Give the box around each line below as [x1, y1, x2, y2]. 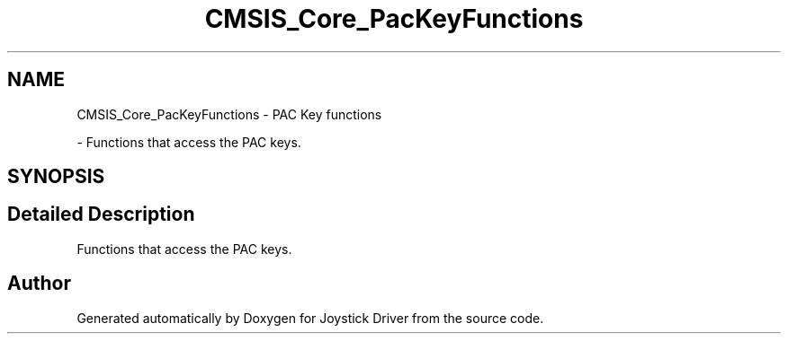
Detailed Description [7, 203, 195, 226]
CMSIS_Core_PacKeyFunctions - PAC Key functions [76, 106, 382, 122]
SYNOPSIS [7, 165, 105, 188]
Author [7, 272, 71, 295]
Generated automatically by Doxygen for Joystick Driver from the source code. [76, 310, 544, 326]
